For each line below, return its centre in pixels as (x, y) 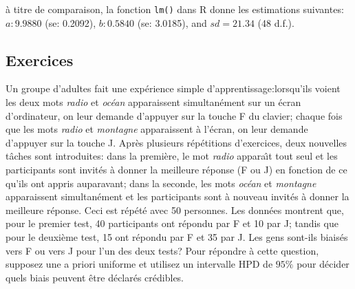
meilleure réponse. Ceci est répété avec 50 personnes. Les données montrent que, (175, 210)
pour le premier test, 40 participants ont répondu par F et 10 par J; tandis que (172, 223)
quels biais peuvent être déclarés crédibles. (95, 277)
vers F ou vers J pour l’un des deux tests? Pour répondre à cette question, (162, 250)
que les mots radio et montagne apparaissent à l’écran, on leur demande (157, 129)
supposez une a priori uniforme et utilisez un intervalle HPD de (139, 264)
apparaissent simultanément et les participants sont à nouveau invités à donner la (177, 196)
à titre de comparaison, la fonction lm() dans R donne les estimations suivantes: (175, 9)
